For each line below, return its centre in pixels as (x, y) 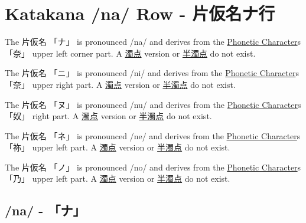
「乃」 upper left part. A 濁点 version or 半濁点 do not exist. (118, 178)
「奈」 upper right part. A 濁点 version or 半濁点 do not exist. (120, 84)
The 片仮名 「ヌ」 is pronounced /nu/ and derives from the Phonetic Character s (153, 104)
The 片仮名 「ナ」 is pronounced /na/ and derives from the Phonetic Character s (153, 42)
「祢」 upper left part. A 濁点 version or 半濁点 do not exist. (118, 147)
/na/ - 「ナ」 (45, 210)
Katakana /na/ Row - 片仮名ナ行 (140, 13)
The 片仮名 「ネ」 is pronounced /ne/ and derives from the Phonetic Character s (153, 135)
